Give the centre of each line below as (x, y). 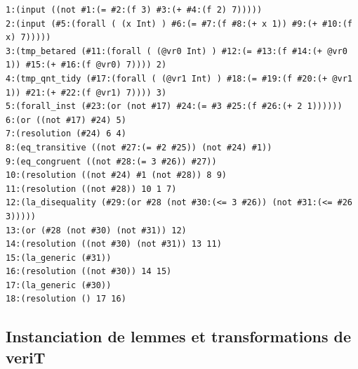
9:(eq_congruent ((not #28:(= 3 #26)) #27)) (111, 161)
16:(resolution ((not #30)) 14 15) (89, 272)
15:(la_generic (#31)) (59, 258)
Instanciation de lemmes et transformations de (179, 336)
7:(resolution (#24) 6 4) (66, 134)
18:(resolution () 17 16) (66, 299)
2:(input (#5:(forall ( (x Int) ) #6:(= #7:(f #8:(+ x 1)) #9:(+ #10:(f (179, 24)
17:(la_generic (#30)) (59, 285)
